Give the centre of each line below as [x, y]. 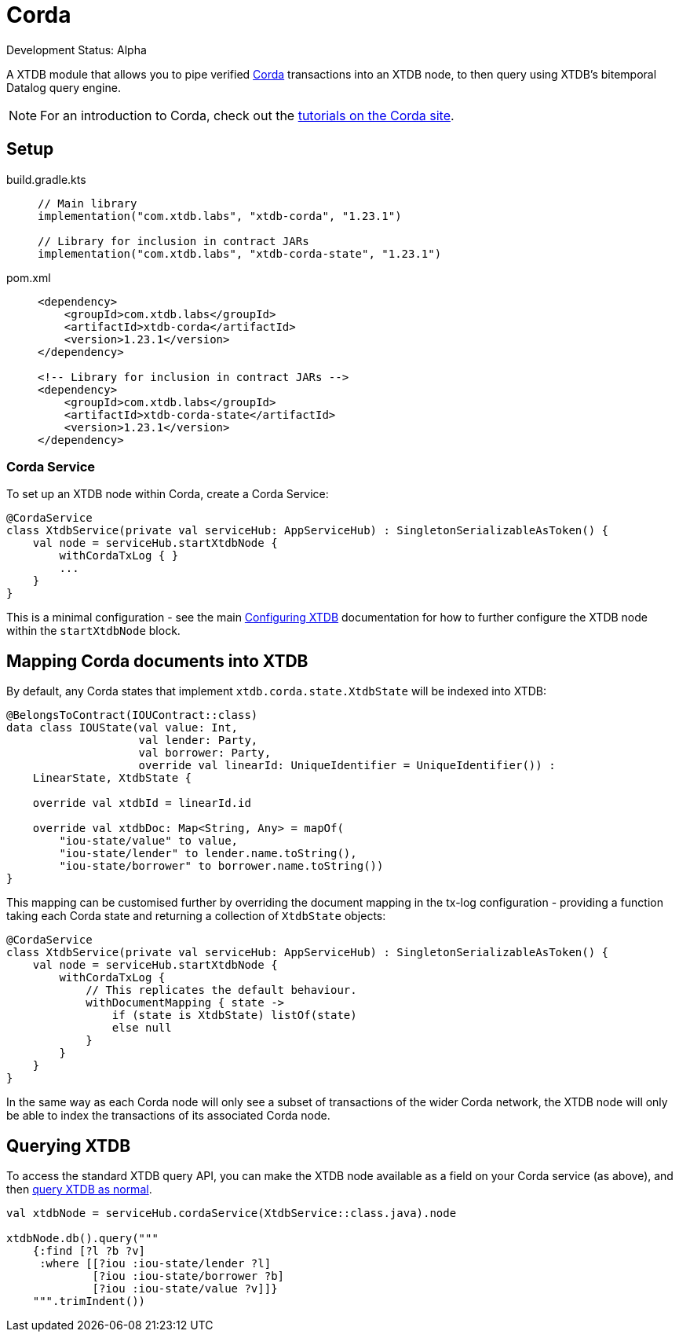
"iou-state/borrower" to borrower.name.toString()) [221, 866]
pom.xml [29, 277]
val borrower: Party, [205, 753]
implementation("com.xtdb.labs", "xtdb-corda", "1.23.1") [220, 216]
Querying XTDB [69, 1146]
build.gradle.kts [46, 179]
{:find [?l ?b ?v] [89, 1251]
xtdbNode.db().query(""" [82, 1239]
